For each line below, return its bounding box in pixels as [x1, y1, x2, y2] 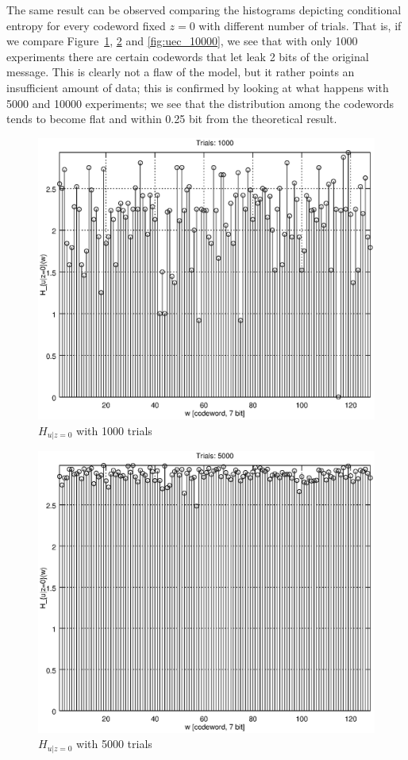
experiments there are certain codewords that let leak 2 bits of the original [6, 48, 369, 64]
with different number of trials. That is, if [198, 17, 402, 33]
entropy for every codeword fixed [6, 17, 166, 33]
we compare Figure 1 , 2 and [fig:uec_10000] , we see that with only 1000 [6, 33, 358, 49]
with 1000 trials [76, 422, 152, 438]
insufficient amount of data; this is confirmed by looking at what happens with [6, 79, 389, 95]
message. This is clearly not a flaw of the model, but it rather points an [6, 64, 355, 80]
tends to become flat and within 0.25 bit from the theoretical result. [6, 110, 337, 127]
